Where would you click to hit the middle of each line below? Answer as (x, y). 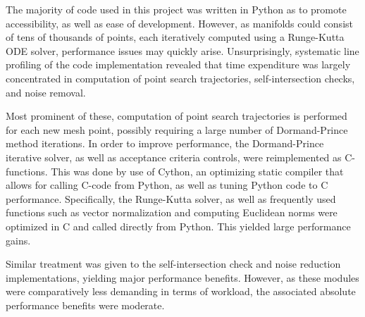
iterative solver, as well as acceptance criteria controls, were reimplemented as (174, 157)
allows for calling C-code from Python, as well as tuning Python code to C (167, 185)
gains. (18, 240)
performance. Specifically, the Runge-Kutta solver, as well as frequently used (171, 198)
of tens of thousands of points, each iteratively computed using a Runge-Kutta (175, 37)
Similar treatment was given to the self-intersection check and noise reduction (173, 264)
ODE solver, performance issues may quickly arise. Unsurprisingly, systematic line (182, 50)
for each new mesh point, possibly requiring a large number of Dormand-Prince (177, 129)
